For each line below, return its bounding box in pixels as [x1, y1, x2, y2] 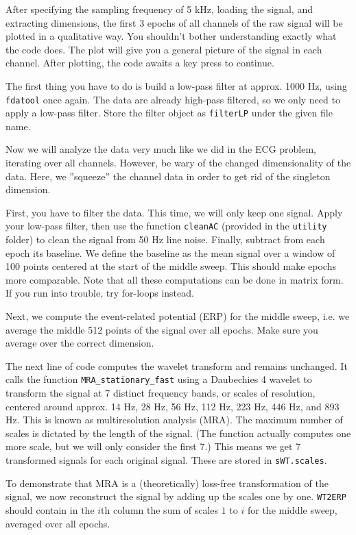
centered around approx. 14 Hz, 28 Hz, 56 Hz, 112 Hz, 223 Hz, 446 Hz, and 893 [5, 399, 340, 413]
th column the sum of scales [101, 502, 219, 517]
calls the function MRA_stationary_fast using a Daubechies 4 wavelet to [5, 372, 312, 386]
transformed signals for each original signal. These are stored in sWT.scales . [5, 453, 327, 467]
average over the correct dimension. [5, 336, 154, 350]
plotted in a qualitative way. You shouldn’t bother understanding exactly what [5, 29, 337, 43]
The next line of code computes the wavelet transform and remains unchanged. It [5, 358, 348, 373]
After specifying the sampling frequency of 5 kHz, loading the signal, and [5, 2, 313, 16]
